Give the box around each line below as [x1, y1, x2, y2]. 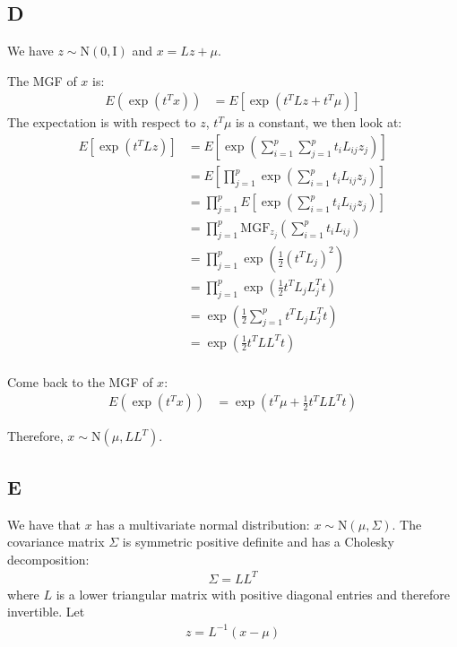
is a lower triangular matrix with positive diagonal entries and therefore [56, 584, 450, 603]
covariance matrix [7, 532, 105, 551]
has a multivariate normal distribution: [96, 514, 310, 533]
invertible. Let [7, 602, 85, 621]
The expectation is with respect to [7, 113, 196, 132]
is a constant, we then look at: [236, 113, 402, 132]
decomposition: [7, 549, 90, 568]
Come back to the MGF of [7, 372, 153, 391]
